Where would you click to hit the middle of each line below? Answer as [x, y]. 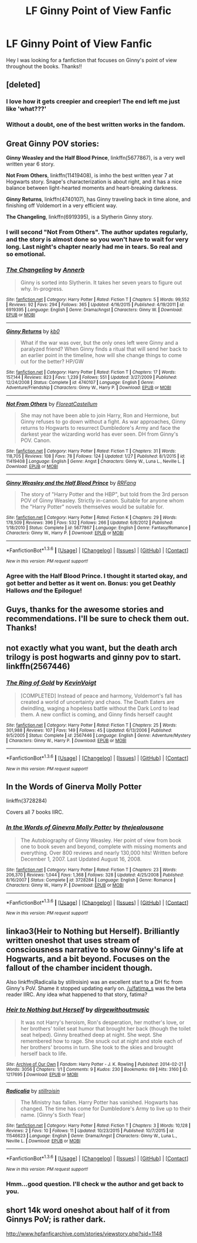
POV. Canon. [36, 440]
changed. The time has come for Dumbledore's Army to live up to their [106, 1109]
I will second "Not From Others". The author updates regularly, [97, 232]
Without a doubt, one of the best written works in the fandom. [96, 124]
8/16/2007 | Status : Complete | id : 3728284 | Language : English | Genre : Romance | [91, 880]
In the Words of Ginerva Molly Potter [74, 786]
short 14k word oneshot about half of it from [88, 1210]
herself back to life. [44, 1054]
